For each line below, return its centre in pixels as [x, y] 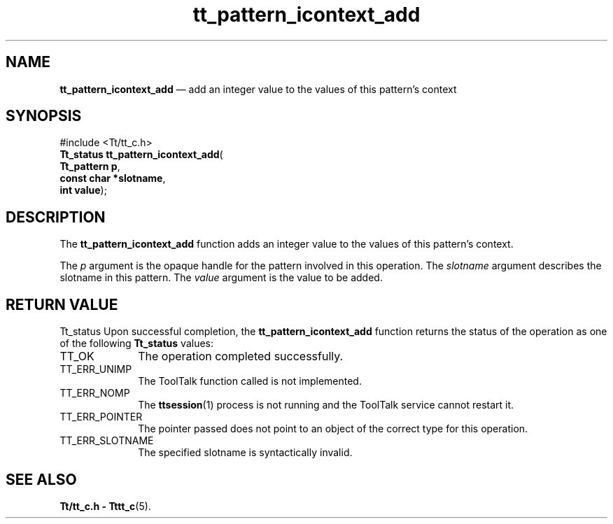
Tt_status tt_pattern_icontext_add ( [141, 155]
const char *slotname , [113, 178]
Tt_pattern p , [90, 167]
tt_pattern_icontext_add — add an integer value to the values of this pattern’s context [258, 89]
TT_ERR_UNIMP [96, 369]
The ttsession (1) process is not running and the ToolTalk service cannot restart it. [326, 405]
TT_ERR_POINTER [101, 417]
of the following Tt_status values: [137, 344]
